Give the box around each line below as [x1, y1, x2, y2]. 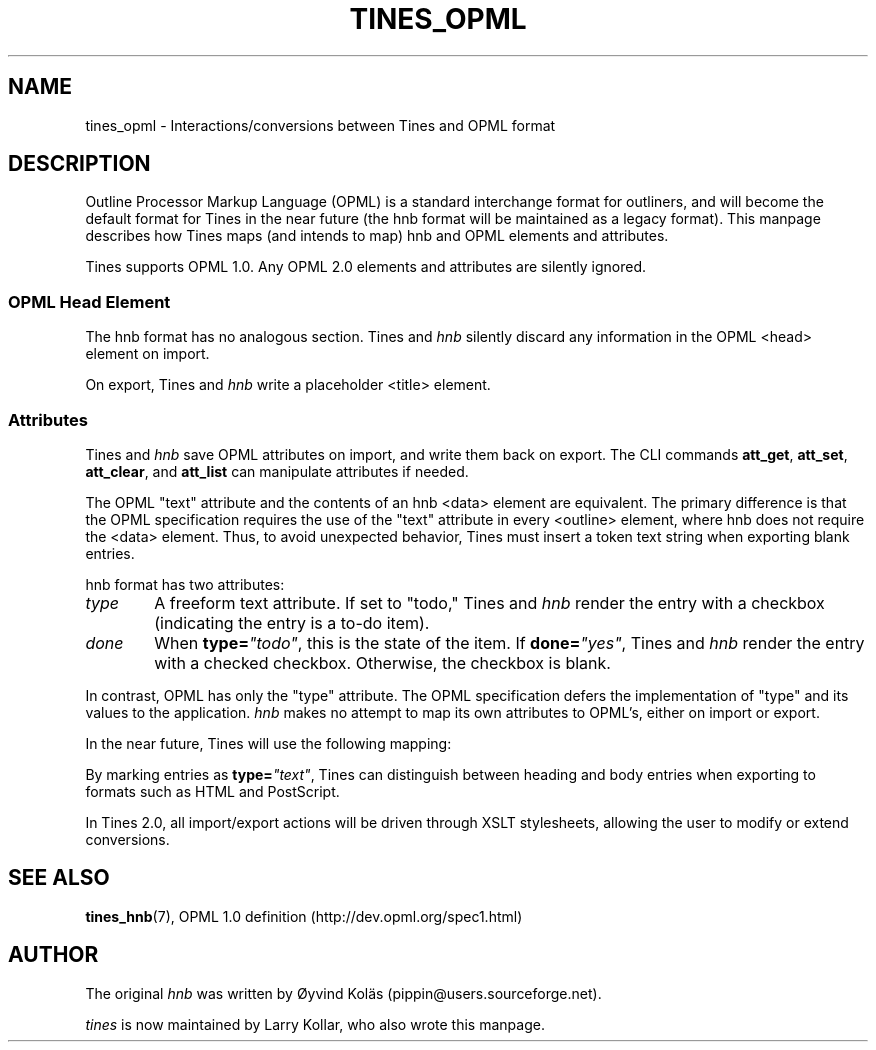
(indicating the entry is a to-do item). [154, 612, 430, 633]
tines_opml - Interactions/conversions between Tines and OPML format [85, 116, 556, 134]
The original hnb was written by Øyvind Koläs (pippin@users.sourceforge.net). [85, 984, 602, 1002]
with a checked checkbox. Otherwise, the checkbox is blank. [154, 652, 611, 673]
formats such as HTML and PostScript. [85, 782, 340, 800]
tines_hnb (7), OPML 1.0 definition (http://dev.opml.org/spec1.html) [85, 907, 523, 925]
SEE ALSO [8, 865, 110, 891]
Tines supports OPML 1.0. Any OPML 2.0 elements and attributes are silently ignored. [85, 258, 646, 276]
